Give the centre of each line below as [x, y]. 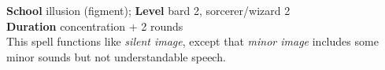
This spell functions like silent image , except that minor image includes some [192, 41]
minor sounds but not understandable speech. [116, 56]
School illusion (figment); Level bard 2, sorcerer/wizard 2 [148, 10]
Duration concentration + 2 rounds [95, 26]
